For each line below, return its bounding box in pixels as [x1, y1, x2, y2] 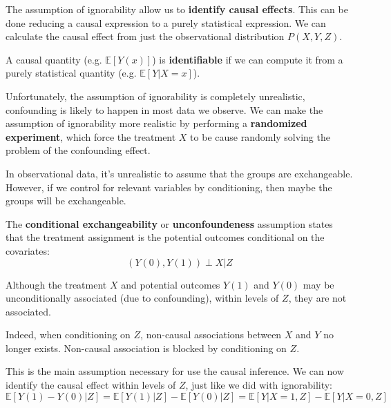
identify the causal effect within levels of [6, 378, 176, 392]
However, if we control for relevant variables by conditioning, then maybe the [6, 179, 332, 194]
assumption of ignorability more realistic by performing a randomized [6, 116, 307, 130]
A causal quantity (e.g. [6, 52, 102, 66]
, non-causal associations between [140, 327, 282, 342]
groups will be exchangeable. [6, 193, 126, 208]
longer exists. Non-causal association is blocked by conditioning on [6, 340, 287, 355]
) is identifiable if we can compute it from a [152, 52, 343, 66]
